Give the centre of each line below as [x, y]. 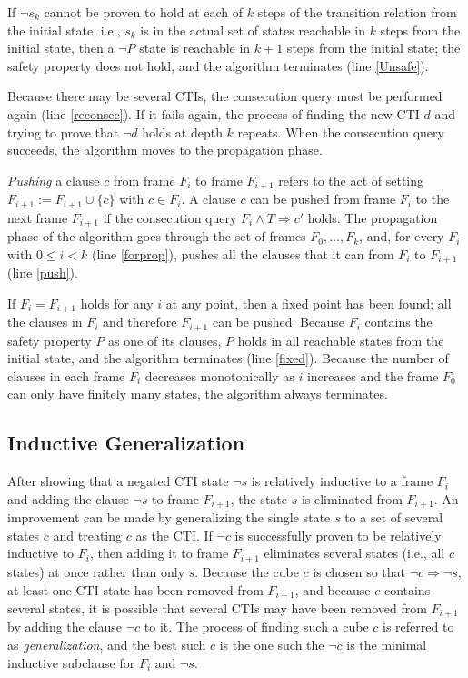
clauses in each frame [66, 375]
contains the [398, 322]
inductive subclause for [71, 662]
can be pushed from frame [323, 199]
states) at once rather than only [96, 571]
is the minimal [387, 645]
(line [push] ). [43, 273]
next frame [38, 217]
